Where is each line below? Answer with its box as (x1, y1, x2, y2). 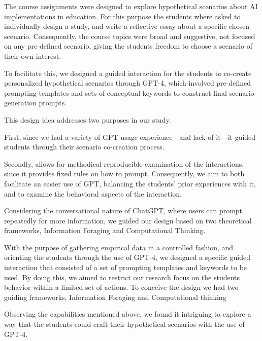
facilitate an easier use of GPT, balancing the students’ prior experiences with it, (4, 178, 256, 188)
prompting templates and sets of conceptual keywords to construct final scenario (4, 87, 254, 98)
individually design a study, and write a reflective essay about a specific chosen (4, 21, 250, 31)
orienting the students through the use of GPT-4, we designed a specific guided (4, 252, 250, 262)
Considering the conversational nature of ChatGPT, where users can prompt (4, 205, 243, 216)
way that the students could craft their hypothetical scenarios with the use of (4, 319, 245, 329)
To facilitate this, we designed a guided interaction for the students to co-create (4, 67, 252, 78)
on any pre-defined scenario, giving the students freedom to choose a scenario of (4, 41, 252, 51)
